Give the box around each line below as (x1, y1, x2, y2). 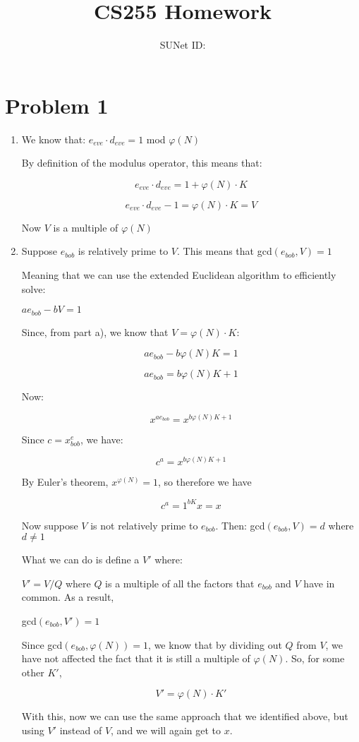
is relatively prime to (78, 244, 169, 258)
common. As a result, (21, 590, 114, 604)
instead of (59, 722, 102, 737)
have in (303, 575, 335, 590)
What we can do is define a (21, 552, 140, 567)
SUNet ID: (159, 37, 206, 52)
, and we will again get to (111, 722, 221, 737)
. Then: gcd (215, 517, 265, 532)
